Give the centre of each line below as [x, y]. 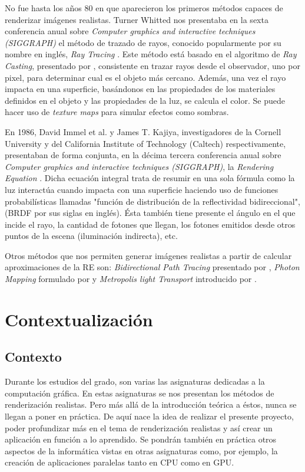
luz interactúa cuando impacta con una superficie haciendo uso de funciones [142, 189]
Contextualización [79, 319]
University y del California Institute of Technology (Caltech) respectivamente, [145, 143]
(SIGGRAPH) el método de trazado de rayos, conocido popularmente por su [143, 42]
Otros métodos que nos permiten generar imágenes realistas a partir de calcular [148, 255]
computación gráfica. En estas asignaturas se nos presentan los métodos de [140, 393]
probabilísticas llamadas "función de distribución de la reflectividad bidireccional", [152, 201]
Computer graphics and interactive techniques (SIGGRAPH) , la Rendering [139, 166]
